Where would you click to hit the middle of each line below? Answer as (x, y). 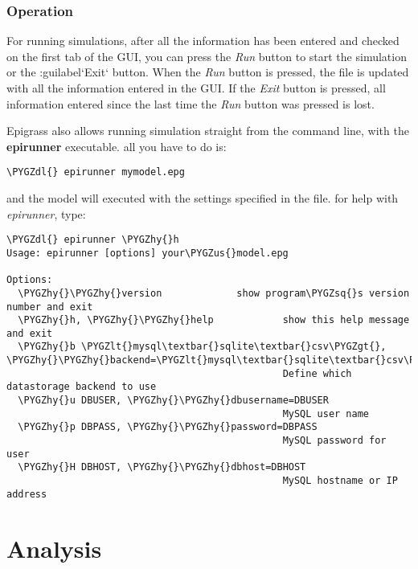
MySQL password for (334, 441)
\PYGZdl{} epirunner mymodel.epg (96, 172)
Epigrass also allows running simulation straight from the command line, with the (208, 131)
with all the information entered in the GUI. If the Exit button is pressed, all (196, 88)
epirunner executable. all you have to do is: (117, 146)
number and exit (50, 307)
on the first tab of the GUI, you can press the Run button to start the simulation (207, 56)
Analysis (54, 548)
